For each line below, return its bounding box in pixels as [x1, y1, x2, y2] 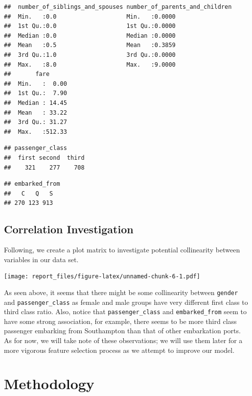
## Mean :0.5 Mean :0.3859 [4, 42, 176, 49]
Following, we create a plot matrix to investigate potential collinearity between [4, 245, 240, 255]
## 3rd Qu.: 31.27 [4, 119, 67, 126]
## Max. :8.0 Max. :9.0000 [4, 61, 176, 68]
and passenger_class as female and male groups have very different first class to [4, 297, 248, 307]
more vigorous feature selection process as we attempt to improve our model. [4, 345, 235, 355]
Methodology [4, 373, 94, 394]
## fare [4, 71, 50, 78]
